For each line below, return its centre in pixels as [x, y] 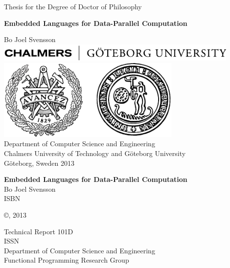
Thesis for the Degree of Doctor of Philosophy [73, 6]
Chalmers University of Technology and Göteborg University [95, 153]
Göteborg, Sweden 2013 [39, 163]
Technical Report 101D [39, 231]
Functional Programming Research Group [67, 260]
